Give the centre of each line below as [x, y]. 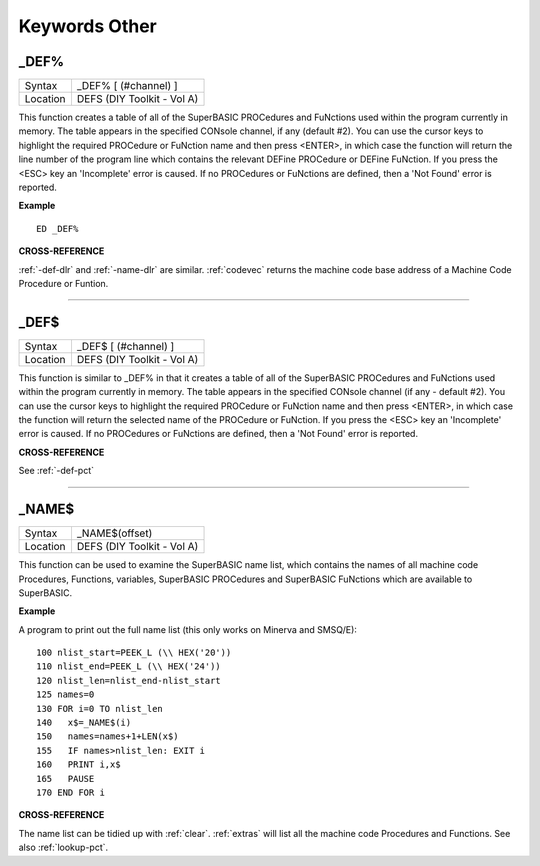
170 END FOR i [70, 792]
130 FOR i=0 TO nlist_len [100, 708]
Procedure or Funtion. [63, 283]
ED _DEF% [57, 228]
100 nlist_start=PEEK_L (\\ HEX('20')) [134, 653]
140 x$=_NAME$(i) [84, 723]
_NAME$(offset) [114, 533]
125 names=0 [65, 694]
